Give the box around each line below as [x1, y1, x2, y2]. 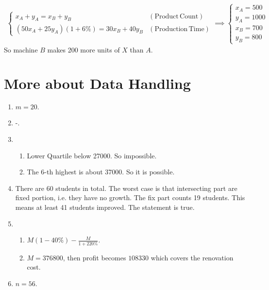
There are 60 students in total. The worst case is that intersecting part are [15, 183, 237, 193]
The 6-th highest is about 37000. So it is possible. [27, 167, 175, 177]
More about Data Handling [4, 73, 191, 93]
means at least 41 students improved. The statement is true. [15, 202, 195, 212]
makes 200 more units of [47, 45, 120, 55]
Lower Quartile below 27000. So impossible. [27, 150, 157, 160]
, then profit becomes [63, 252, 126, 262]
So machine [4, 45, 38, 55]
